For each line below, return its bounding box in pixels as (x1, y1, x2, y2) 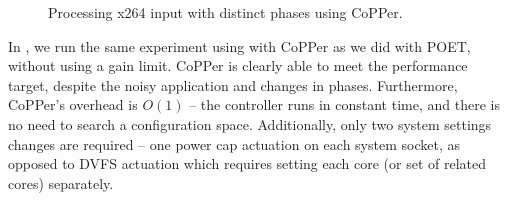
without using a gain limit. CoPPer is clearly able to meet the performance (8, 55, 468, 76)
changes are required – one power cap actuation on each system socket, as (8, 133, 460, 154)
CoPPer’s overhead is (8, 94, 138, 115)
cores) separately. (8, 172, 114, 193)
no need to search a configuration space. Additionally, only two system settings (8, 113, 492, 134)
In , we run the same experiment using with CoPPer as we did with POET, (8, 35, 471, 56)
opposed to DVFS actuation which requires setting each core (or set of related (8, 153, 487, 174)
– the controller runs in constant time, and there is (189, 94, 500, 115)
